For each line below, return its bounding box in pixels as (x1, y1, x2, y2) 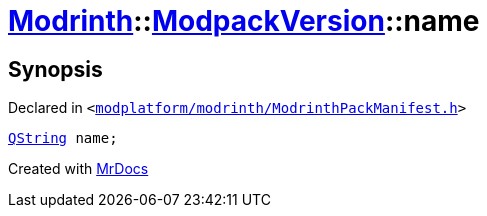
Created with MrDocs (8, 160, 149, 178)
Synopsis (8, 56, 103, 82)
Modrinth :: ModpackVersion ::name (8, 4, 480, 38)
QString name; (8, 130, 118, 147)
